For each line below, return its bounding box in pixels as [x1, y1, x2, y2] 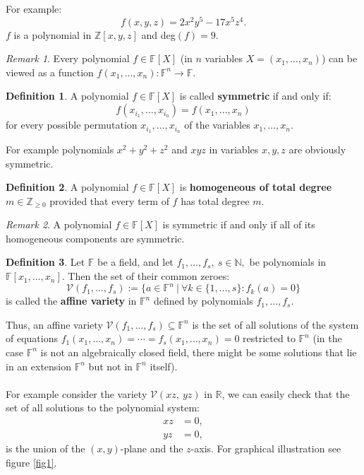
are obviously [289, 141, 346, 156]
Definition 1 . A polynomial [6, 88, 129, 103]
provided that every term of [49, 193, 169, 208]
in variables [209, 141, 259, 156]
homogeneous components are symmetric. [6, 230, 185, 245]
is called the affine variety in [6, 293, 137, 308]
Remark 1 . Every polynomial [6, 51, 130, 66]
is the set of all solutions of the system [192, 317, 359, 332]
